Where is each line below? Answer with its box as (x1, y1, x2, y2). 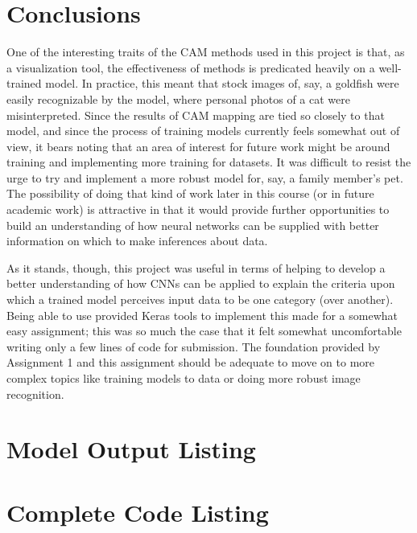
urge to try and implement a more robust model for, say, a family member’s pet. (6, 169, 403, 186)
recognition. (6, 385, 64, 402)
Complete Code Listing (6, 495, 269, 528)
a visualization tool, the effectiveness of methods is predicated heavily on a (6, 59, 375, 76)
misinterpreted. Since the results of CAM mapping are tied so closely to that (6, 106, 385, 123)
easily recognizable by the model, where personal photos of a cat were (6, 90, 350, 107)
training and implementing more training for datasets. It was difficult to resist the (6, 154, 411, 170)
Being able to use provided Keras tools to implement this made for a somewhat (6, 306, 398, 323)
